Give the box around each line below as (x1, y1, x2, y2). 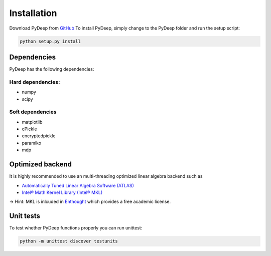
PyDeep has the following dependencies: (9, 66, 94, 72)
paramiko (22, 140, 42, 146)
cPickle (22, 126, 37, 132)
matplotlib (22, 119, 43, 125)
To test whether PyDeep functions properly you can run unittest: (9, 225, 143, 231)
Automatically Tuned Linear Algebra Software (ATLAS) (22, 182, 134, 188)
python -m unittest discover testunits (20, 238, 118, 244)
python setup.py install (20, 38, 81, 44)
